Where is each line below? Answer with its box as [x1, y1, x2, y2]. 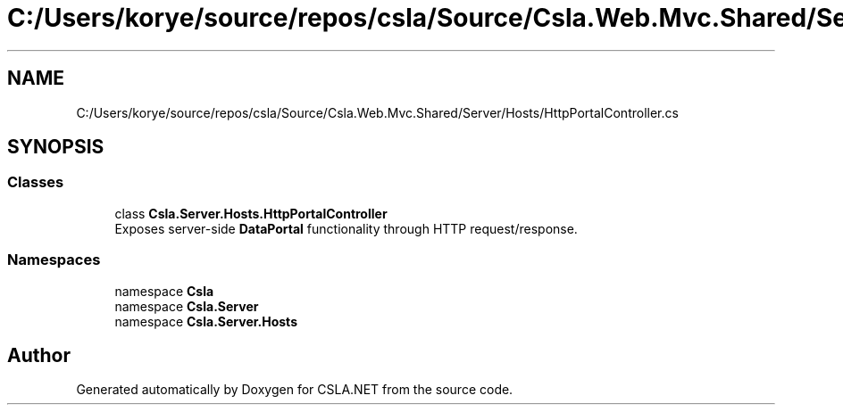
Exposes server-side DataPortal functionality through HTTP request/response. [114, 220, 578, 236]
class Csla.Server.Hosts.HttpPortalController [114, 205, 388, 221]
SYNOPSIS [7, 136, 104, 159]
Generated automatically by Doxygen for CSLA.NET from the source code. [76, 382, 513, 398]
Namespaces [7, 251, 101, 269]
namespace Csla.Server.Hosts [114, 313, 297, 329]
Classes [7, 173, 64, 192]
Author [7, 343, 71, 367]
